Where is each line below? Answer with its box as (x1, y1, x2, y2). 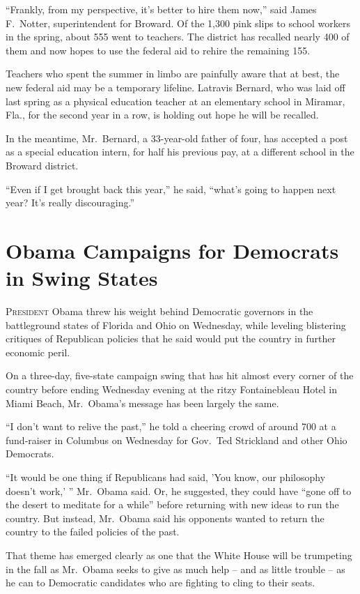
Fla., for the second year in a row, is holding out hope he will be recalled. (6, 107, 319, 122)
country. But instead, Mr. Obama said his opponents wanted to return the (6, 510, 324, 525)
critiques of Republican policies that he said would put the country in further (6, 331, 336, 346)
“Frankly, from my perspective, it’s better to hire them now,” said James (6, 2, 317, 16)
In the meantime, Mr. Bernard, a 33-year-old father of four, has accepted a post (6, 130, 348, 145)
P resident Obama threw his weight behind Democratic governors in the (6, 304, 313, 319)
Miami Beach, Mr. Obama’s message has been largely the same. (6, 395, 279, 410)
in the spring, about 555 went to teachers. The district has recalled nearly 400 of (6, 29, 350, 44)
